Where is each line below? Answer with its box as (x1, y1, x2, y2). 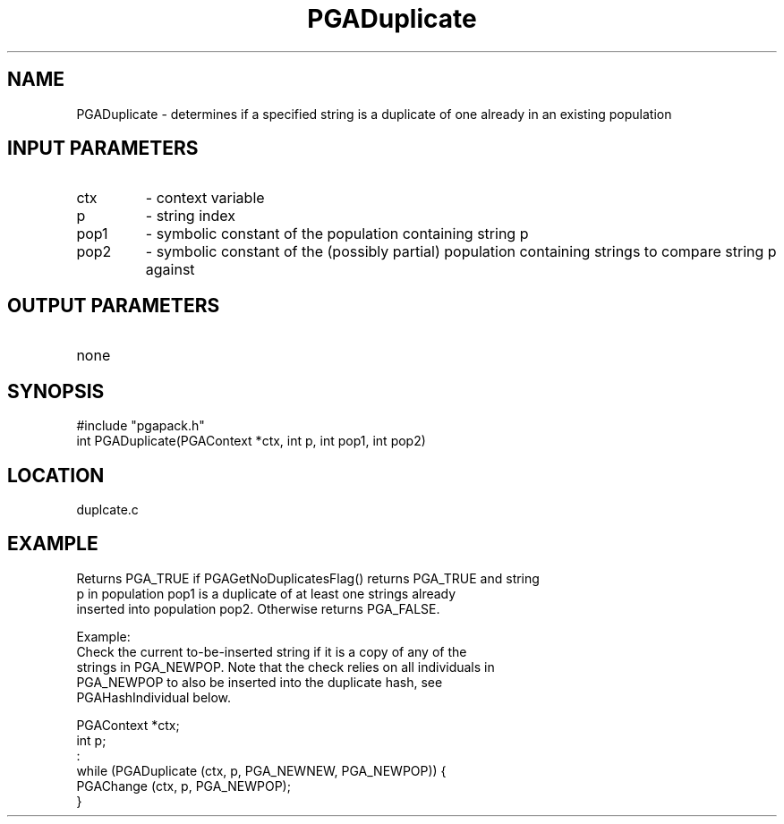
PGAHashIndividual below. (76, 689, 232, 705)
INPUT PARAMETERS (7, 137, 199, 160)
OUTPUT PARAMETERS (7, 293, 220, 317)
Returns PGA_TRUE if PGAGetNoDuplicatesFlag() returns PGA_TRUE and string (76, 570, 540, 586)
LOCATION (7, 463, 105, 487)
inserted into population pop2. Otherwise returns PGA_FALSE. (76, 600, 440, 616)
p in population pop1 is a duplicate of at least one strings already (76, 585, 456, 601)
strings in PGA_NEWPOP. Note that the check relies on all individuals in (76, 658, 495, 675)
